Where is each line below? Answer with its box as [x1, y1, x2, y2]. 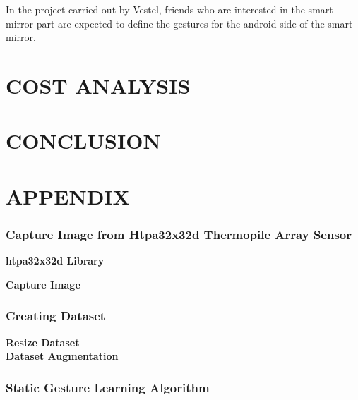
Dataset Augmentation [6, 349, 119, 363]
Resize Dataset [6, 334, 80, 349]
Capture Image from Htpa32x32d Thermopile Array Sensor [6, 225, 352, 243]
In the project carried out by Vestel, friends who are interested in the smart [6, 2, 333, 16]
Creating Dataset [6, 307, 106, 325]
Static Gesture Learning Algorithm [6, 378, 210, 396]
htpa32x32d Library [6, 253, 105, 268]
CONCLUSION [6, 126, 161, 155]
